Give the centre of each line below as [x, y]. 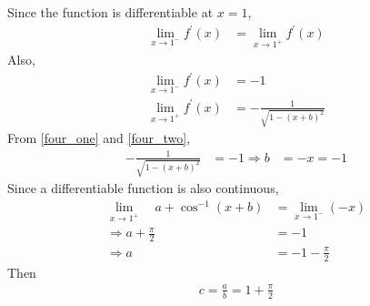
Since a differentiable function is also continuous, [143, 188]
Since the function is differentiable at [110, 12]
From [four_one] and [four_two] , [99, 138]
